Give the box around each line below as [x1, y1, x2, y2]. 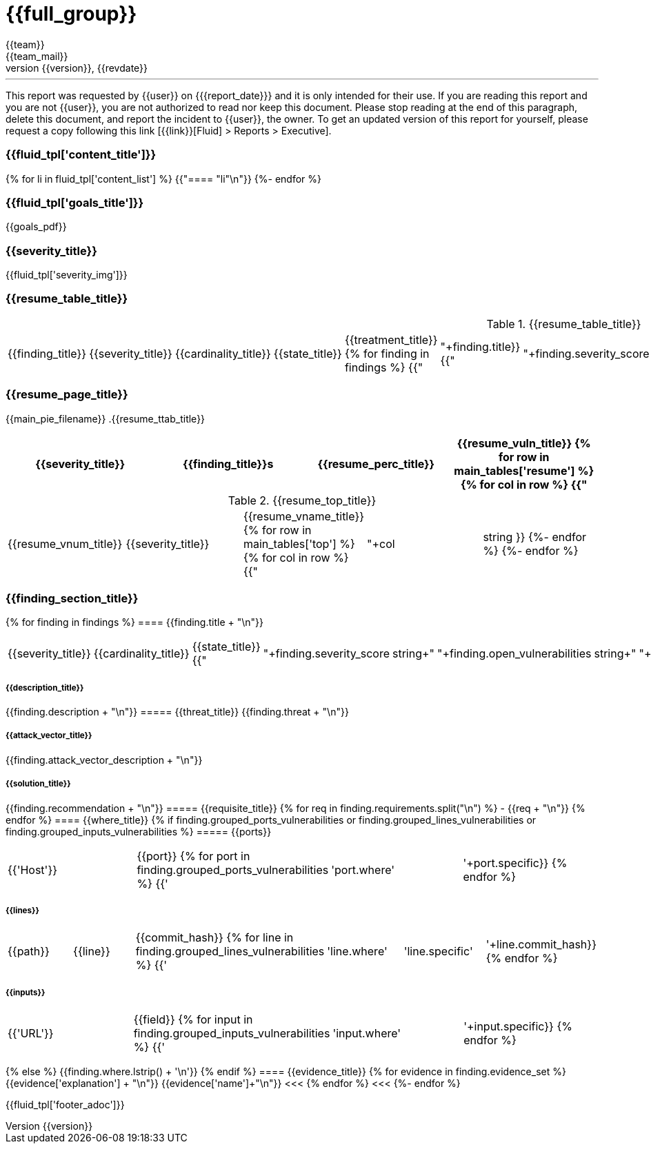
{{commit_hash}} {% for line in [135, 931, 294, 945]
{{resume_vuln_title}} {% [457, 436, 591, 450]
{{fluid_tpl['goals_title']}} [6, 195, 144, 210]
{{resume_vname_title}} [243, 509, 365, 523]
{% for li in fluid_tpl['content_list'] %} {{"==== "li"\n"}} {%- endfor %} [6, 172, 321, 185]
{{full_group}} [6, 2, 137, 26]
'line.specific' [403, 944, 473, 959]
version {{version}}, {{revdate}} [6, 61, 148, 74]
